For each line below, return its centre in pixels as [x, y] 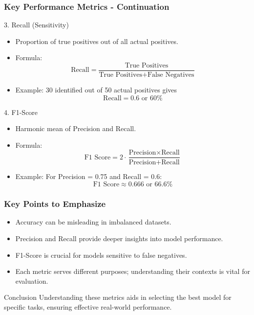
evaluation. [32, 281]
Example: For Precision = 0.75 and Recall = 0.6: [89, 176]
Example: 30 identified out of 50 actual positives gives [96, 90]
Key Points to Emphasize [55, 204]
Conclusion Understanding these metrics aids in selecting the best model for [118, 297]
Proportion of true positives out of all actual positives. [97, 41]
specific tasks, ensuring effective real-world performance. [88, 306]
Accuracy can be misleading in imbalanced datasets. [93, 222]
